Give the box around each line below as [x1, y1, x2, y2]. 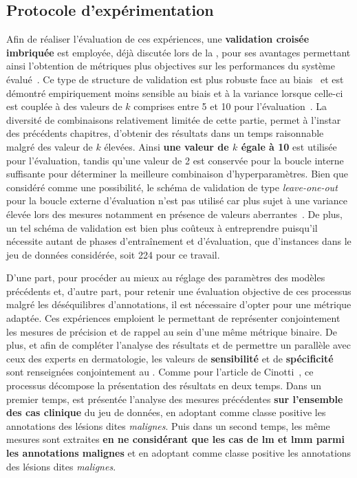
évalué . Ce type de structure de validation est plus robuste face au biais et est [6, 72, 344, 86]
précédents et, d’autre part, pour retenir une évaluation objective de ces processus [6, 283, 351, 298]
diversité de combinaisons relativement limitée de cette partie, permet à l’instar [6, 112, 341, 127]
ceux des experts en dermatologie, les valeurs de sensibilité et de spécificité [6, 351, 334, 365]
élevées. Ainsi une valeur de [104, 139, 229, 153]
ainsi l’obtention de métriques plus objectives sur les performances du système [6, 58, 335, 73]
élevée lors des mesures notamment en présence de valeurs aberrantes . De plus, [6, 206, 343, 221]
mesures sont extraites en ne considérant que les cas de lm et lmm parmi [6, 432, 345, 446]
